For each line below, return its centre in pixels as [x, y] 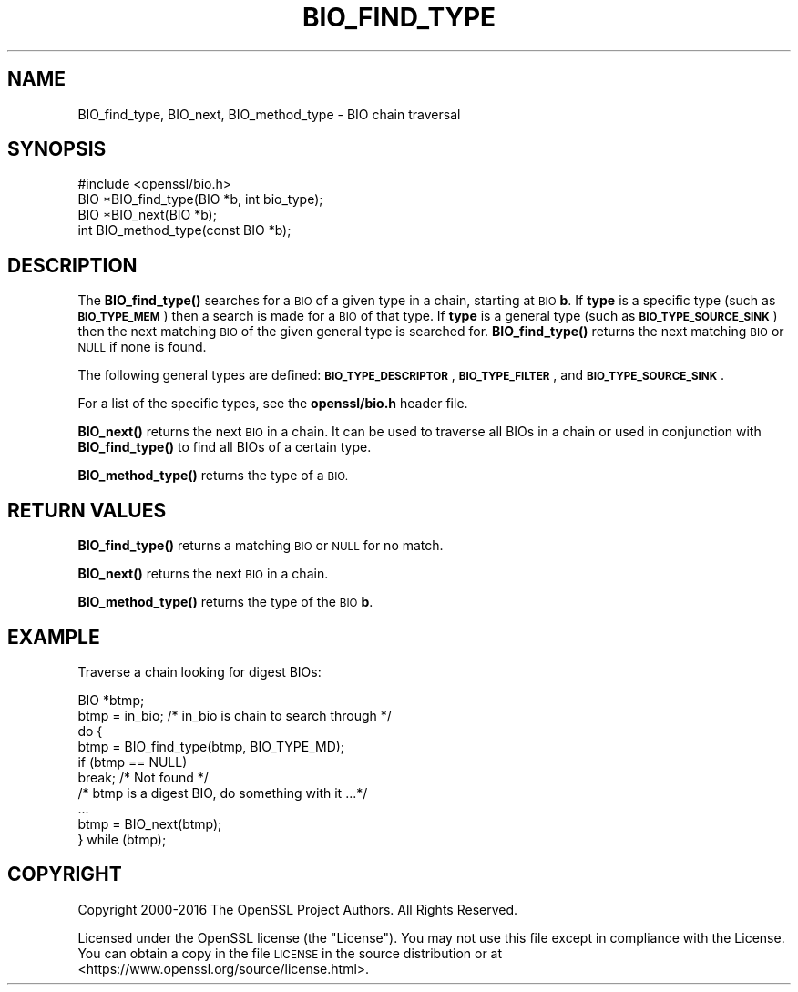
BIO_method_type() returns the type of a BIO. [213, 476]
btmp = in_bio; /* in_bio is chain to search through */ [235, 715]
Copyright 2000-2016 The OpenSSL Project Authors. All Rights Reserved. [298, 909]
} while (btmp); [122, 839]
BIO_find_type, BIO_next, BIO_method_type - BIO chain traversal [269, 114]
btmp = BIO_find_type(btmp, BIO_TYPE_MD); [211, 746]
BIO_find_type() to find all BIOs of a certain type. [225, 447]
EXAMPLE [54, 637]
